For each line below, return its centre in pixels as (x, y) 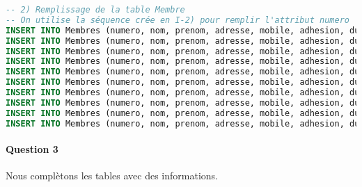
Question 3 (32, 149)
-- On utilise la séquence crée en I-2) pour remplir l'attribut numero (178, 20)
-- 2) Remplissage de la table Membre (95, 10)
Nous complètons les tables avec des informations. (112, 176)
